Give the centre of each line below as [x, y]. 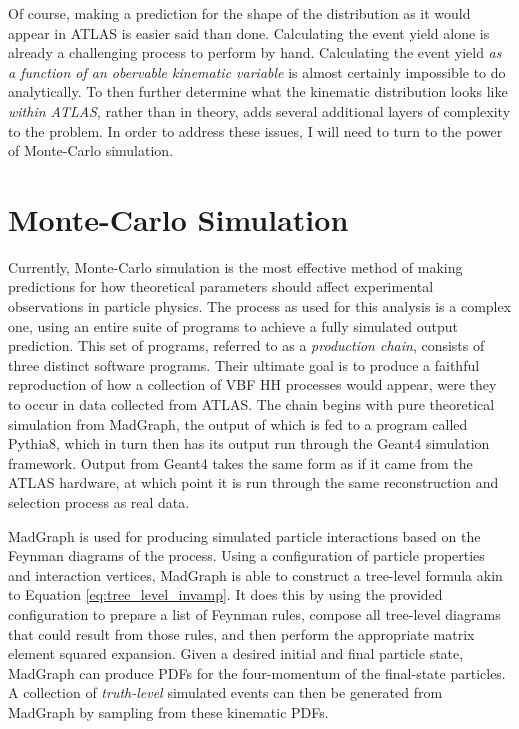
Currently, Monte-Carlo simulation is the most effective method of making [235, 266]
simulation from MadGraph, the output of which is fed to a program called [238, 423]
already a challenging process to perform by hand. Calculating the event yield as [255, 52]
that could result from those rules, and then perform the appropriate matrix [241, 633]
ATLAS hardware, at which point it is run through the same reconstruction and [253, 482]
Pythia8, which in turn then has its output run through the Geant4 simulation [249, 443]
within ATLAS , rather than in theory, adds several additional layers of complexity [259, 110]
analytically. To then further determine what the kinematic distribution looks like [258, 91]
